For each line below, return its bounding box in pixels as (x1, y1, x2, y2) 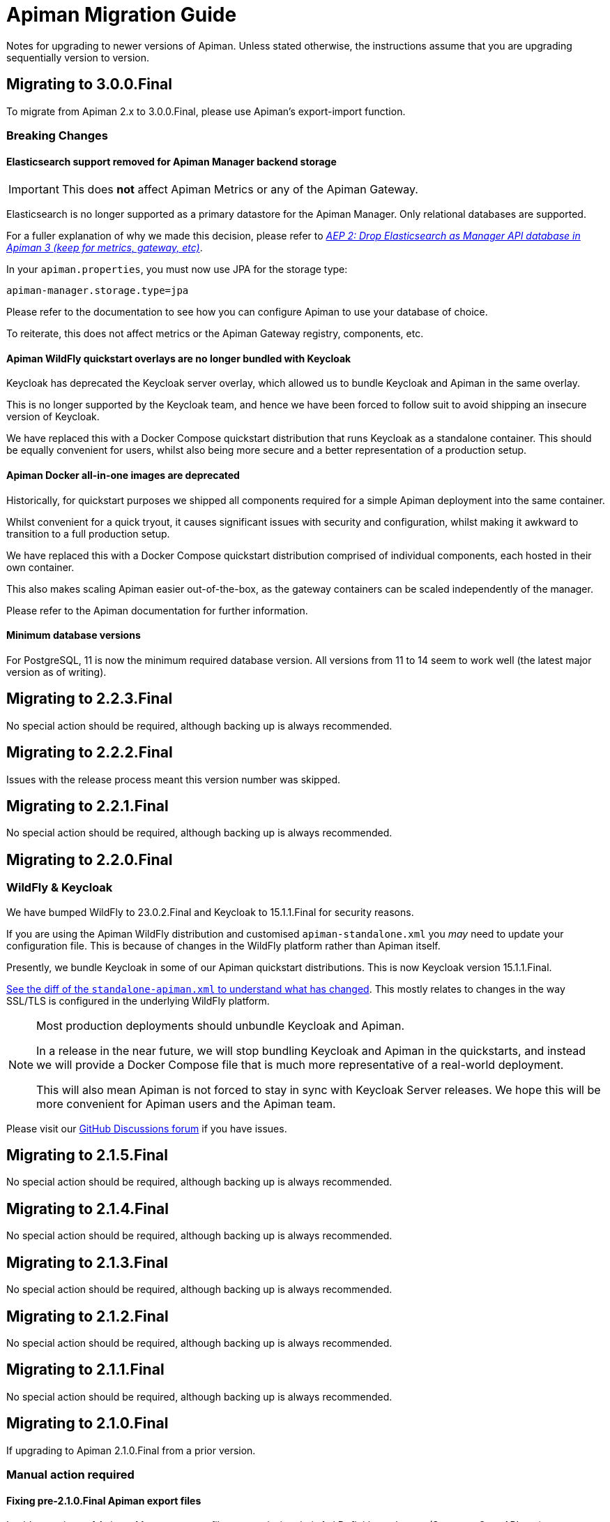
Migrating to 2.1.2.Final (6, 1307, 169, 1325)
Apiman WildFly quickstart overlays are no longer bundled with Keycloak (6, 352, 351, 364)
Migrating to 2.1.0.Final (6, 1414, 169, 1433)
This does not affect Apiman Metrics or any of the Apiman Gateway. (61, 182, 418, 197)
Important (8, 182, 59, 197)
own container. (6, 561, 75, 573)
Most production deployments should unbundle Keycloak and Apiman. (36, 1018, 404, 1033)
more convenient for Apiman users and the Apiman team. (36, 1096, 336, 1111)
